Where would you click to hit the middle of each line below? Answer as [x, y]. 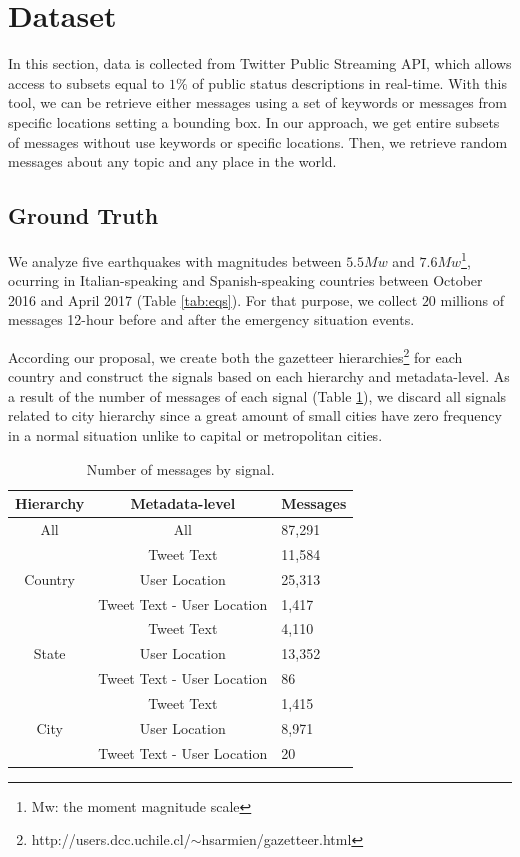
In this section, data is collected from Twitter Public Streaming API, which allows [260, 63]
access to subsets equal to [86, 82]
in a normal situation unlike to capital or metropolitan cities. [195, 434]
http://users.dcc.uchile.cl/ [111, 839]
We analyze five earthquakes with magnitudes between [175, 260]
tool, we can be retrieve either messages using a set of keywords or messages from [257, 102]
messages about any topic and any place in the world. [172, 161]
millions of [472, 299]
